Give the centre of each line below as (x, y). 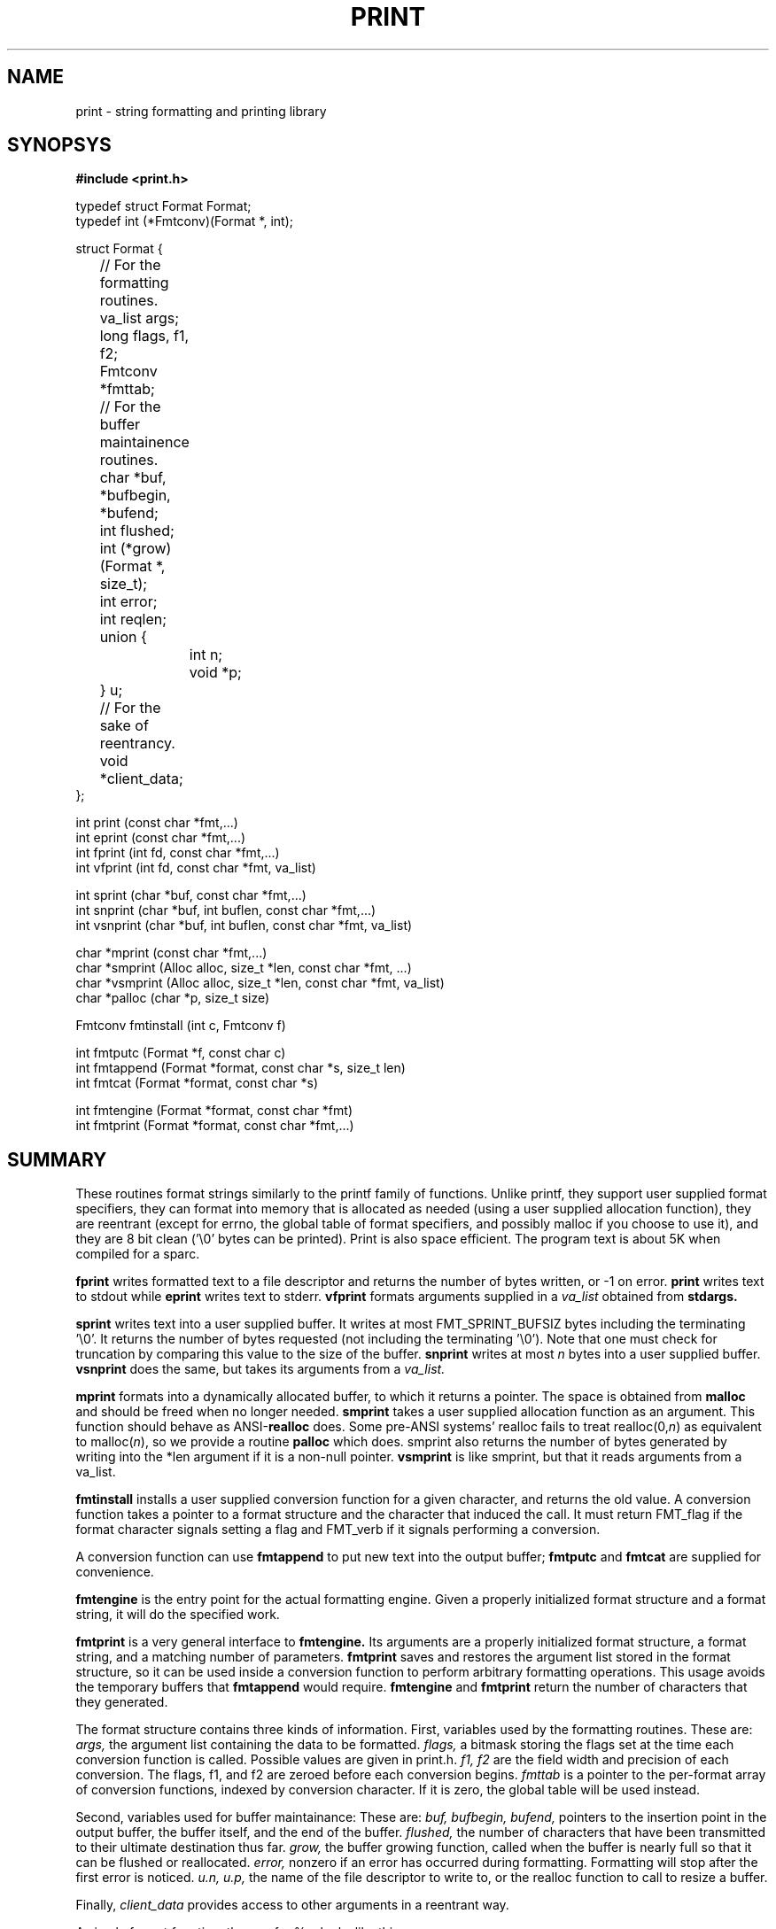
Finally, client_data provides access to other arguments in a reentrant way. (292, 1905)
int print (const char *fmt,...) (157, 823)
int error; (128, 602)
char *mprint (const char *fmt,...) (171, 953)
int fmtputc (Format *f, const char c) (181, 1053)
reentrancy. (137, 744)
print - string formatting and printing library (201, 111)
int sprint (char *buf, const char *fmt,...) (191, 895)
